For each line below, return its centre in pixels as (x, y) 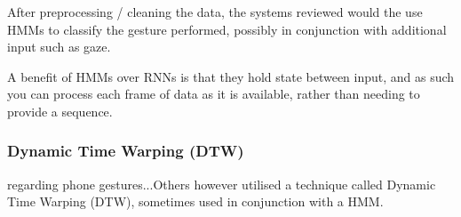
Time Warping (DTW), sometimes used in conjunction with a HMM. (195, 201)
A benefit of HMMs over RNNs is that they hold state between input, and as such (231, 76)
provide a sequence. (60, 111)
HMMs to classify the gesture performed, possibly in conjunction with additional (227, 29)
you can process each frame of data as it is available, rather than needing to (214, 94)
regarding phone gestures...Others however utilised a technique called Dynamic (222, 184)
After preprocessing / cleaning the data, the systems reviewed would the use (215, 12)
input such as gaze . (59, 47)
